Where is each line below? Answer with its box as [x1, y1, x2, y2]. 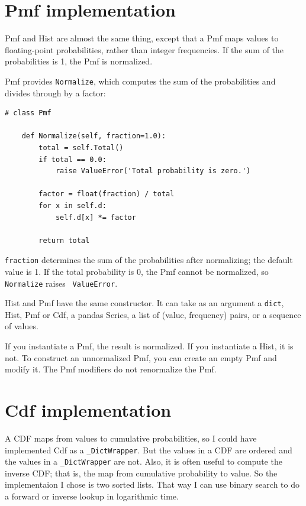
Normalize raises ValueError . [5, 277, 118, 289]
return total [38, 236, 90, 245]
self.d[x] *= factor [55, 213, 136, 222]
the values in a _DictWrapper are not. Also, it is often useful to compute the [5, 455, 282, 468]
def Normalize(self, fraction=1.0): [21, 132, 166, 141]
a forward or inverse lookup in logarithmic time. [5, 490, 179, 502]
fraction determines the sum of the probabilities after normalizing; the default [5, 254, 293, 266]
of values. [5, 320, 38, 332]
